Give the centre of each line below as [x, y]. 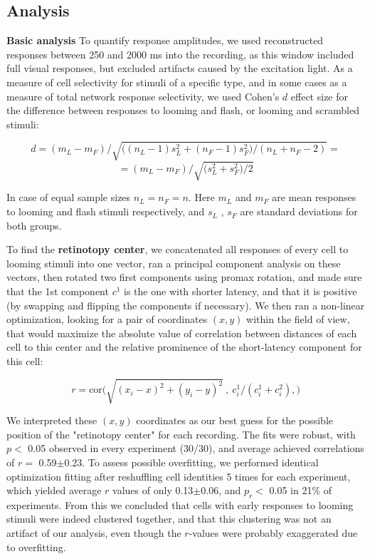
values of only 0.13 [153, 490]
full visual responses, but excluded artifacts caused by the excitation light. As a [180, 68]
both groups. [34, 225]
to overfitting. [36, 547]
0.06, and [221, 490]
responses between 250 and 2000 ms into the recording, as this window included [180, 54]
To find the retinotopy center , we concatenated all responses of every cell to [178, 249]
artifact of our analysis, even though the [94, 533]
